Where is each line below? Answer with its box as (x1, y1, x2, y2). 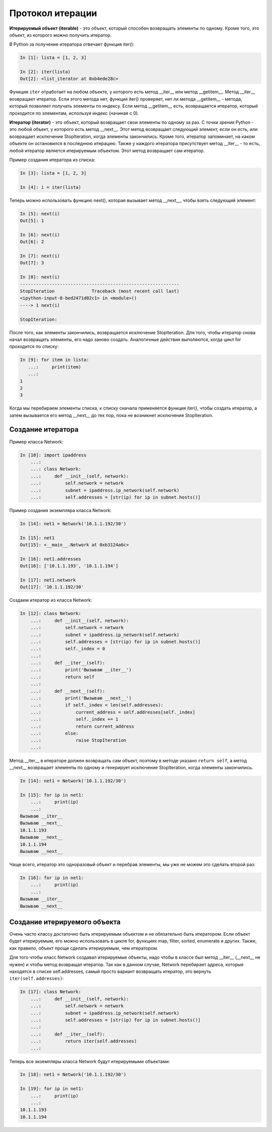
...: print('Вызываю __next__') (30, 695, 132, 701)
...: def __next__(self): (30, 688, 105, 694)
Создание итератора (9, 426, 79, 434)
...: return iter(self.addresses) (30, 1038, 137, 1044)
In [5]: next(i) (20, 210, 60, 217)
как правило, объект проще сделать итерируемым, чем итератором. (9, 945, 159, 951)
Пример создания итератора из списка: (9, 157, 96, 163)
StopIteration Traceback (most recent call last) (20, 289, 180, 294)
